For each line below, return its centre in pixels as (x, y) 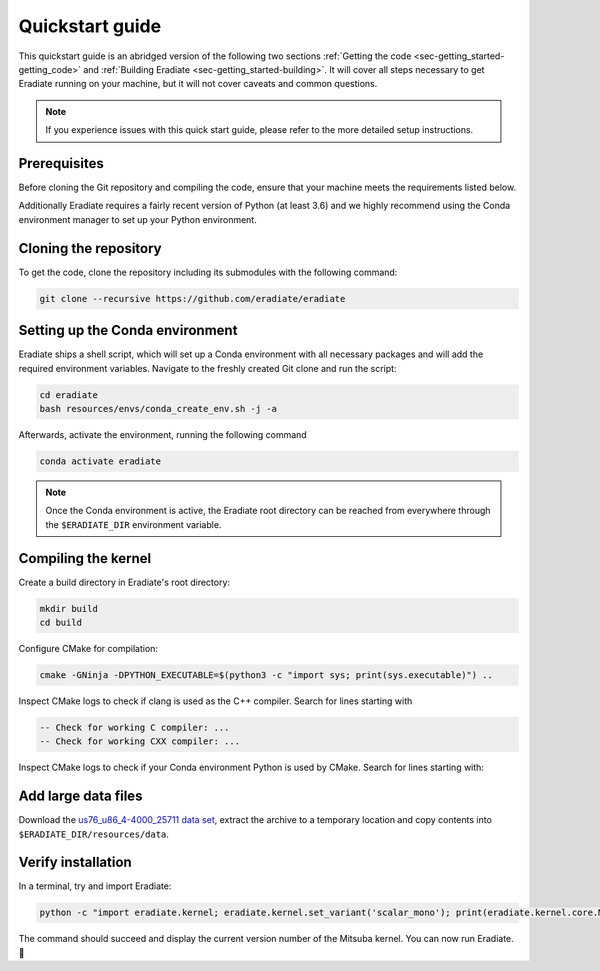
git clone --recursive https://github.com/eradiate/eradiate (192, 298)
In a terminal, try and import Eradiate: (95, 886)
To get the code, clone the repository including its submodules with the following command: (208, 272)
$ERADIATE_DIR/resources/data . (94, 834)
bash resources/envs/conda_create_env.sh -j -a (158, 408)
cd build (61, 622)
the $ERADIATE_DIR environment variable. (133, 524)
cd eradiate (69, 394)
